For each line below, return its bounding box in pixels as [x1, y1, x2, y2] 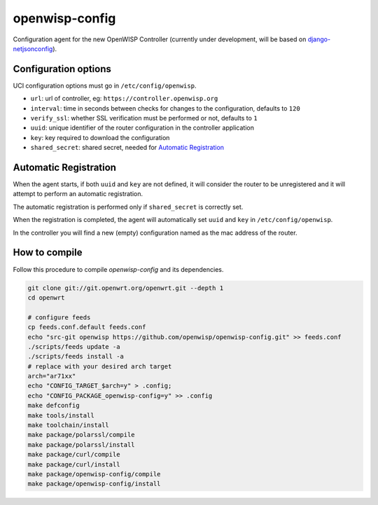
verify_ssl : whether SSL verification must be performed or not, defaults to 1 [30, 114, 258, 123]
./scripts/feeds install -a [27, 352, 124, 361]
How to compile [13, 247, 83, 258]
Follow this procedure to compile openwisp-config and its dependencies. [13, 265, 224, 273]
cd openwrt [27, 293, 65, 301]
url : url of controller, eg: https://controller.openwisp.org [30, 95, 218, 103]
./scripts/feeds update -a [27, 343, 120, 350]
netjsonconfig [13, 44, 53, 53]
